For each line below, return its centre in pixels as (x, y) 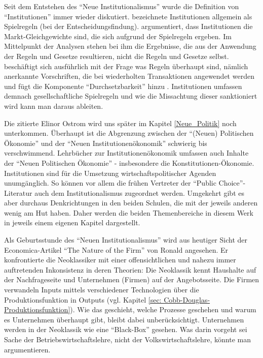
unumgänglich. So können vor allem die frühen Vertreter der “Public (110, 183)
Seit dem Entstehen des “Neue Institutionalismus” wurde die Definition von (122, 6)
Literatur (18, 192)
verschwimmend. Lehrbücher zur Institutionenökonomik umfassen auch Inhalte (126, 153)
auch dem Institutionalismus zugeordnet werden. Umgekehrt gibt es (139, 192)
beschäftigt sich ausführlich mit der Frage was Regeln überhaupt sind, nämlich (126, 66)
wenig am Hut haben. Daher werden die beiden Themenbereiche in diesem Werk (129, 212)
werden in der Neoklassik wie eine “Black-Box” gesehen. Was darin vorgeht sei (126, 329)
